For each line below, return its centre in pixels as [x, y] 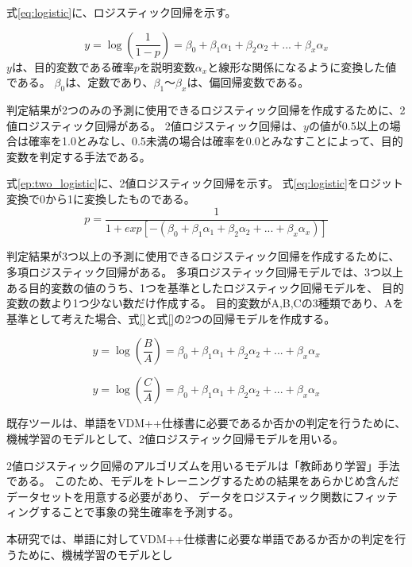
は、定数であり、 [110, 82]
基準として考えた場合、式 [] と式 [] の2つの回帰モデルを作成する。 [171, 318]
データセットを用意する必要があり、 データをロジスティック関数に [180, 496]
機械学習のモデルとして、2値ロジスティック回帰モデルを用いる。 [175, 439]
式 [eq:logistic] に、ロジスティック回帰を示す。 [121, 12]
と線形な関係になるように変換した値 [302, 66]
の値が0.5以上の [349, 125]
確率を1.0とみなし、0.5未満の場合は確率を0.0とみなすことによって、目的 [216, 141]
